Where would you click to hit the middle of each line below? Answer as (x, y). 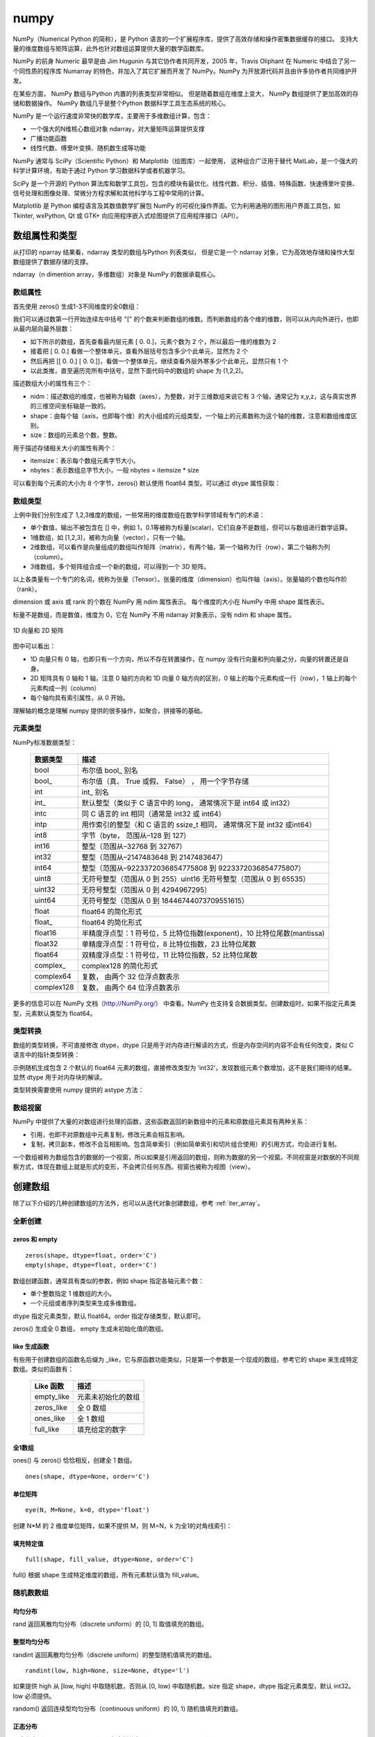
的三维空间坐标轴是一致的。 (70, 406)
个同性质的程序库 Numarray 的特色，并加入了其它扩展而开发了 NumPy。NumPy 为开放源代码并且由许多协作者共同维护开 (185, 71)
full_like (47, 1429)
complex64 (53, 976)
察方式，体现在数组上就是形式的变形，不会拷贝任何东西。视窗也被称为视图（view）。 (134, 1167)
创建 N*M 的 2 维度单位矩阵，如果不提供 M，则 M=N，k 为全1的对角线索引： (123, 1526)
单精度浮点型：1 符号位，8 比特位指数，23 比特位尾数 (169, 944)
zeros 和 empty (35, 1240)
